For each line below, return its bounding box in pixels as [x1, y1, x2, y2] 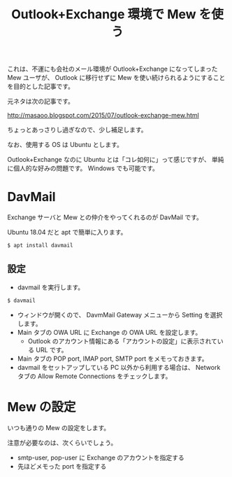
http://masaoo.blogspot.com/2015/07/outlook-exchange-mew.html [7, 111, 199, 120]
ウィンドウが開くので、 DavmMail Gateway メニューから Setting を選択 [17, 310, 223, 319]
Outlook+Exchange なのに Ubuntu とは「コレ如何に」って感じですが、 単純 [7, 155, 225, 164]
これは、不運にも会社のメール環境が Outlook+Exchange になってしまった [7, 64, 218, 74]
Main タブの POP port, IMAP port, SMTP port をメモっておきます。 [17, 354, 208, 363]
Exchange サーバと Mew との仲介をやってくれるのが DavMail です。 [7, 213, 203, 221]
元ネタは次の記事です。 [7, 97, 75, 106]
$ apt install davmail [7, 242, 73, 249]
